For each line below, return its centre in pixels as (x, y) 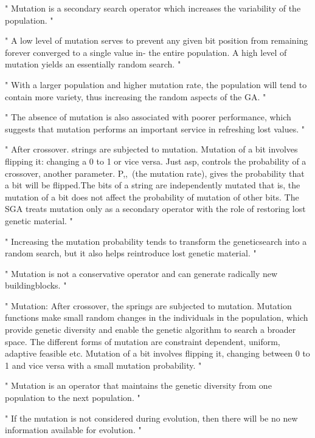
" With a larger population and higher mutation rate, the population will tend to (156, 84)
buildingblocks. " (36, 285)
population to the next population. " (73, 398)
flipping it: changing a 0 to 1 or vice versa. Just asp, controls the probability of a (156, 161)
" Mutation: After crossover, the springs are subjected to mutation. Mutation (148, 305)
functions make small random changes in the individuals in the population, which (157, 317)
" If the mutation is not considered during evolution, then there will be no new (151, 418)
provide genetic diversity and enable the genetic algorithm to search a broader (151, 330)
